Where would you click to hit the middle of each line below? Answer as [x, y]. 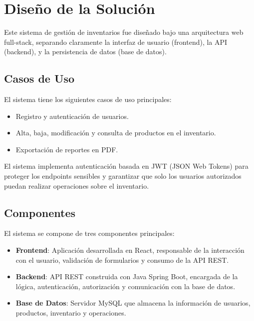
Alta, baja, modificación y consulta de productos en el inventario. [116, 133]
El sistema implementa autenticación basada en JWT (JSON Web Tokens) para [126, 166]
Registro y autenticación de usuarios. [72, 116]
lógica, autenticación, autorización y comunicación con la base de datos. [126, 286]
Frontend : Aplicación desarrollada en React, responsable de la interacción [130, 250]
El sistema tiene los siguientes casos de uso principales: [88, 99]
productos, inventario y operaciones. [71, 313]
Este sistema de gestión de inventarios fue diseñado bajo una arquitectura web [124, 32]
